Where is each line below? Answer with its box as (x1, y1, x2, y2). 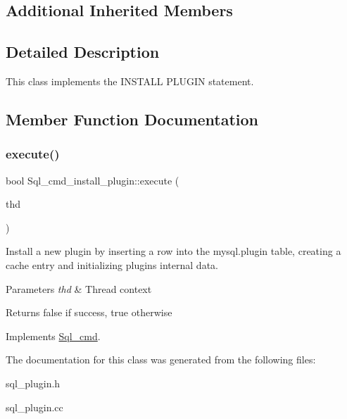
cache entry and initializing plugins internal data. (6, 257, 218, 272)
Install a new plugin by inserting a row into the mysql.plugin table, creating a (6, 244, 341, 258)
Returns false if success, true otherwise (6, 305, 172, 320)
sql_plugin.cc (6, 399, 63, 414)
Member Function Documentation (6, 108, 259, 130)
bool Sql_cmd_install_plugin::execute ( (6, 173, 179, 187)
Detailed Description (6, 41, 160, 63)
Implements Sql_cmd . (6, 328, 101, 343)
